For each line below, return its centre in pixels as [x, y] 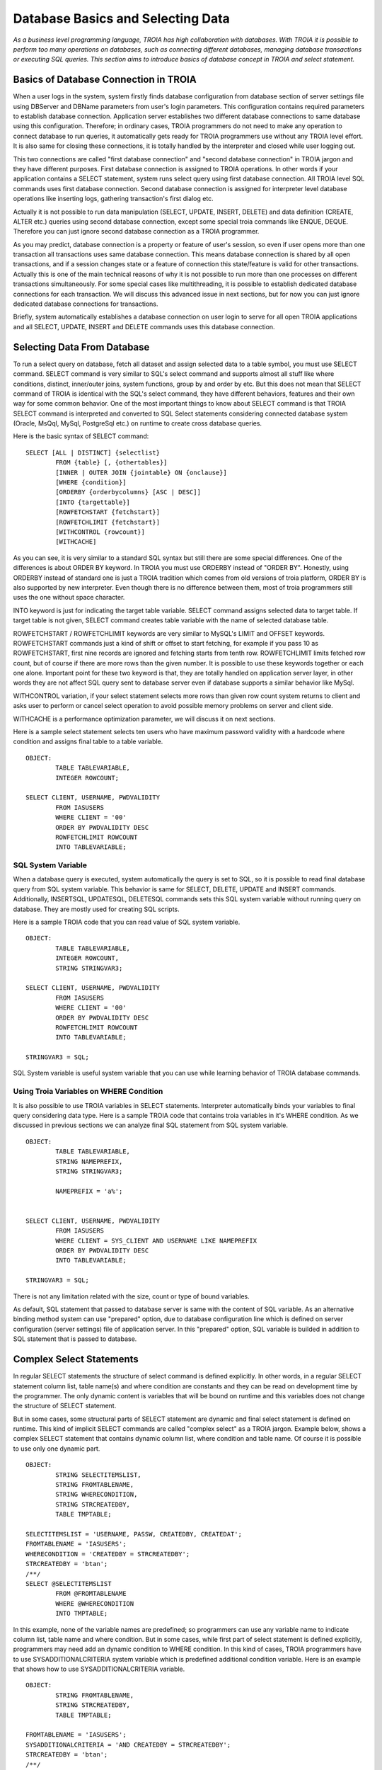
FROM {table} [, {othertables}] [111, 463]
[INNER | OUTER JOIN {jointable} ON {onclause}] [141, 472]
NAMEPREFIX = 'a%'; [89, 1191]
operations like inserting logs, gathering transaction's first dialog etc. [113, 199]
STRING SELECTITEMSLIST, [98, 1475]
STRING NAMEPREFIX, [89, 1161]
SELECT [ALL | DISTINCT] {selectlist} [93, 452]
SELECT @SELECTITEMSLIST [69, 1583]
